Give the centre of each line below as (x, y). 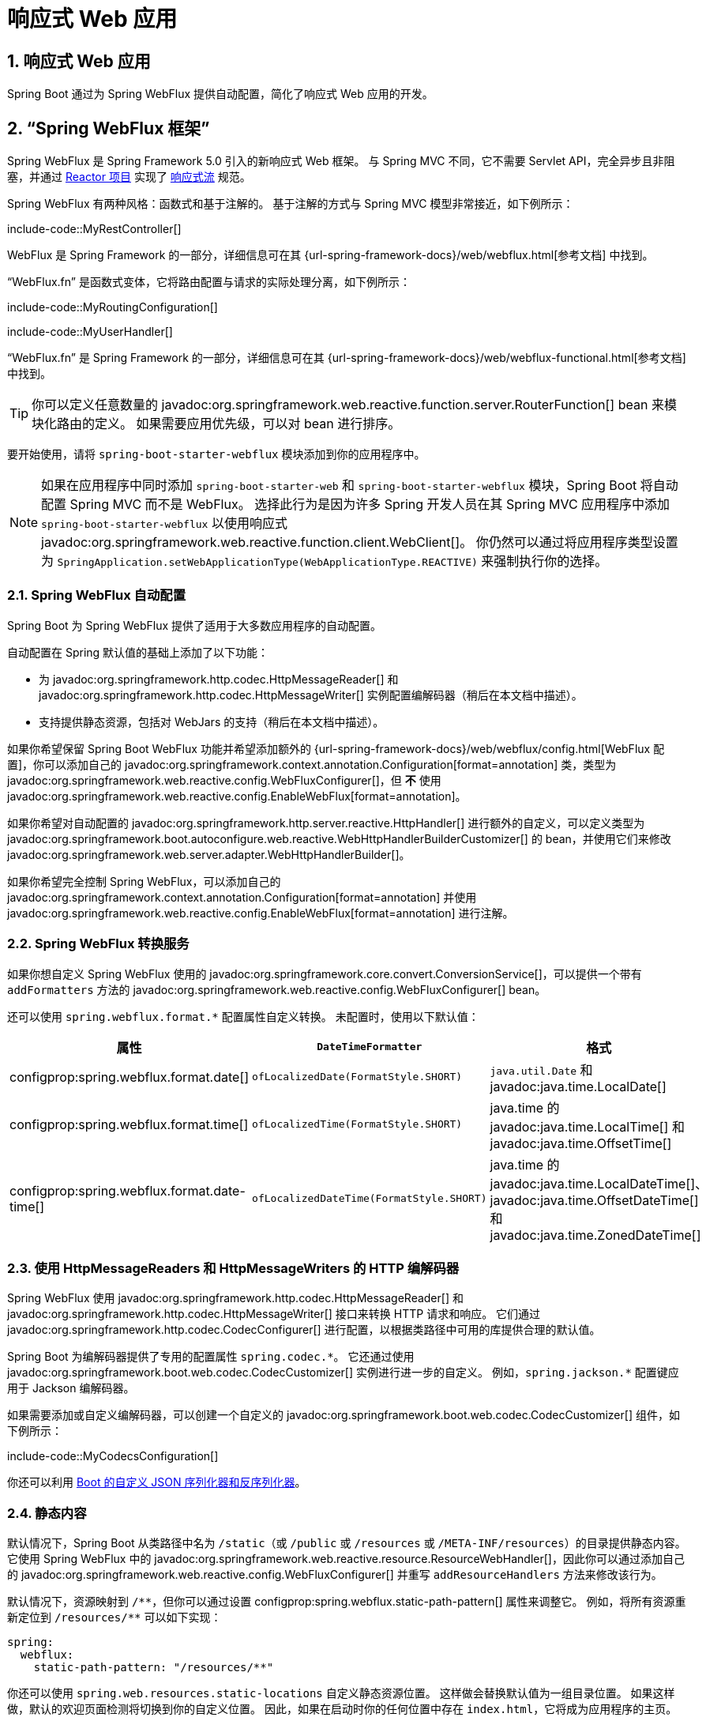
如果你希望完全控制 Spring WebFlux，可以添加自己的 (144, 881)
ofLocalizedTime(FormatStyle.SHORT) (357, 1124)
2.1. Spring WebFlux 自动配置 (97, 595)
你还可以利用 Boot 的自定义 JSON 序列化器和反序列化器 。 (157, 1482)
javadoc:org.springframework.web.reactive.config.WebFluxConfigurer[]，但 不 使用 (224, 780)
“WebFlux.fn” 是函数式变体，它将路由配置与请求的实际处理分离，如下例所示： (209, 282)
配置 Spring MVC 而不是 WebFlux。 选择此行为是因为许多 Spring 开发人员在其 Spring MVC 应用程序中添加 (356, 505)
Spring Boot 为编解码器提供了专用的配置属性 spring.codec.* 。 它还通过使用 (211, 1357)
